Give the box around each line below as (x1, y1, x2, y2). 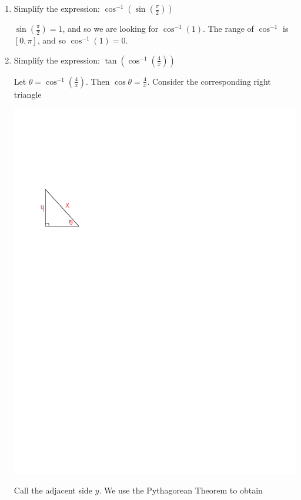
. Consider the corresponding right (147, 75, 271, 87)
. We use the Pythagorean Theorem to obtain (99, 484, 263, 496)
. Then (85, 75, 110, 87)
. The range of (203, 22, 254, 34)
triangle (14, 88, 42, 100)
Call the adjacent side (14, 484, 92, 496)
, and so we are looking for (62, 22, 159, 34)
